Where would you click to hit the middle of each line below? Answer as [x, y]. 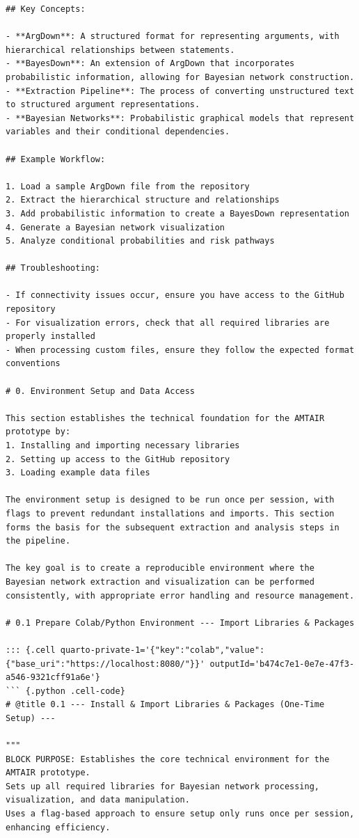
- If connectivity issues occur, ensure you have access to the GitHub [175, 295]
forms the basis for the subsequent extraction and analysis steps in [173, 527]
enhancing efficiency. [58, 827]
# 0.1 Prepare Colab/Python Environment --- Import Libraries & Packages [180, 623]
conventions [33, 364]
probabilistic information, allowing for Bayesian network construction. [180, 77]
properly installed [50, 337]
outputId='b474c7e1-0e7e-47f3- [282, 664]
